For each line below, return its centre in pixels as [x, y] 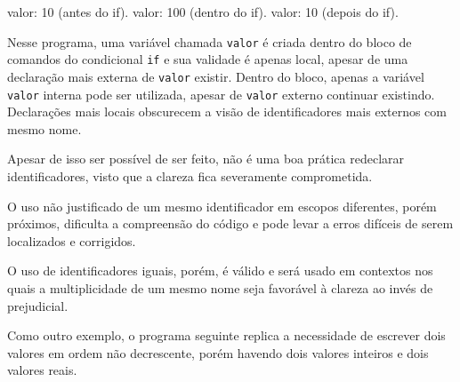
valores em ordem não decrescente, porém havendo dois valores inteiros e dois [218, 352]
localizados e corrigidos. [72, 240]
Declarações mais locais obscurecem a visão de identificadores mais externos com [227, 111]
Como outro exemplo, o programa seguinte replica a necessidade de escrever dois [226, 335]
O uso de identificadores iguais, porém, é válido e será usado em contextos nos [220, 271]
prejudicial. [38, 305]
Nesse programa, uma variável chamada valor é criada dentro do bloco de [210, 41]
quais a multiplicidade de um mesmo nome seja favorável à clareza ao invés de [220, 287]
